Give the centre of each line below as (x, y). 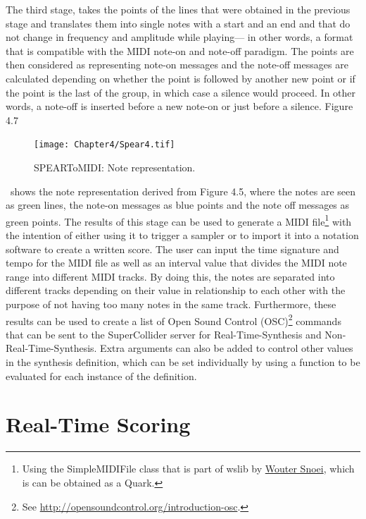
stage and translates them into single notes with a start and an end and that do (178, 23)
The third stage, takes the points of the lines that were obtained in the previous (178, 9)
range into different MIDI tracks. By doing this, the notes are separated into (170, 276)
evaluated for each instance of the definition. (101, 375)
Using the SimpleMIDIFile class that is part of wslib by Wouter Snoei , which (188, 469)
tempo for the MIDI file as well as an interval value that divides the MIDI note (176, 263)
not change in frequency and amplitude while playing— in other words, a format (179, 37)
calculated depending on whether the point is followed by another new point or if (181, 78)
